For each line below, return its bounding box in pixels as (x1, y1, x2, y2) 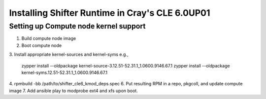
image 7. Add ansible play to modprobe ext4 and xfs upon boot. (9, 88, 138, 94)
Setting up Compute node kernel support (9, 22, 146, 31)
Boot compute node (21, 42, 62, 48)
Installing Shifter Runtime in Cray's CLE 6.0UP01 (9, 7, 210, 18)
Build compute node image (21, 35, 76, 41)
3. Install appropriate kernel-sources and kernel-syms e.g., (9, 52, 129, 58)
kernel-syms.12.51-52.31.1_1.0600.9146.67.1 (21, 69, 108, 75)
